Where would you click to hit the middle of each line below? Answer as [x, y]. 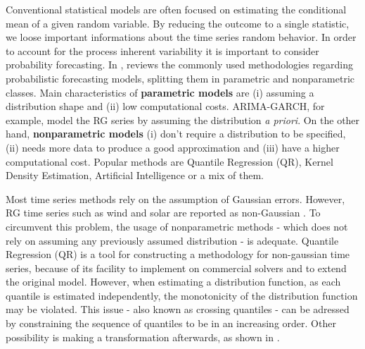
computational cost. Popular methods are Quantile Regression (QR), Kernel [169, 161]
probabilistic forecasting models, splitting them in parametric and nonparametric [180, 78]
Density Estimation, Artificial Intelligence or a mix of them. [135, 175]
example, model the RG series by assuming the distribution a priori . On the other [183, 120]
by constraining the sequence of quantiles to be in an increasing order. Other [171, 323]
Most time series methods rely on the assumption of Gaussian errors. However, [175, 198]
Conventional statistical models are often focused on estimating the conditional [176, 9]
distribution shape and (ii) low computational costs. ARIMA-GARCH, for [165, 106]
